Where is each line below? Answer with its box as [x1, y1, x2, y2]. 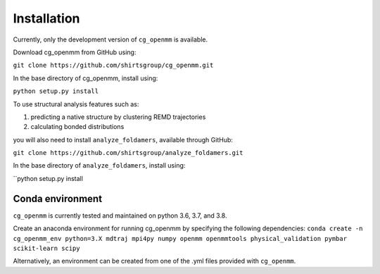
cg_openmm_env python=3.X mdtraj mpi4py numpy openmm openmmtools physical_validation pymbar [13, 235, 348, 242]
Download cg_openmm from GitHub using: [13, 48, 137, 56]
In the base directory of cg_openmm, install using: [13, 74, 158, 82]
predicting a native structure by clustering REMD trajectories [30, 113, 206, 121]
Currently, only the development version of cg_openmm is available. [13, 35, 208, 44]
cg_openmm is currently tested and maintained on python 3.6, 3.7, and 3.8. [13, 211, 227, 220]
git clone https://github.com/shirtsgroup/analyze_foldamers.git [13, 149, 243, 157]
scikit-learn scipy [13, 244, 80, 252]
